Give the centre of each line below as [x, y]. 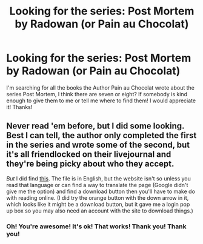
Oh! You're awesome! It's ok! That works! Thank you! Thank [96, 226]
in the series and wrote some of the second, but [98, 145]
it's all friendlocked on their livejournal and [89, 155]
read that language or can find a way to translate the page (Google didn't [97, 185]
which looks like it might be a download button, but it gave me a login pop [98, 204]
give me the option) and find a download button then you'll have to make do [101, 191]
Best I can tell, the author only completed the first [101, 135]
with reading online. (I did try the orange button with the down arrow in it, [98, 197]
